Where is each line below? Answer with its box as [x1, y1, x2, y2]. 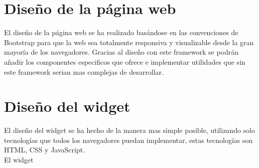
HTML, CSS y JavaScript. [4, 144, 85, 155]
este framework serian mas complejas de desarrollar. [4, 66, 164, 77]
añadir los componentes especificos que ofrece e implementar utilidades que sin [4, 56, 245, 67]
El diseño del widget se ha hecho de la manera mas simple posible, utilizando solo [4, 125, 255, 135]
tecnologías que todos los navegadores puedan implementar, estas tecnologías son [4, 134, 253, 145]
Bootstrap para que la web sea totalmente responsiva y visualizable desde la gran [4, 37, 254, 47]
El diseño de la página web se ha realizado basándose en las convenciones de [4, 27, 238, 38]
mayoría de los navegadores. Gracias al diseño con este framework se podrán [4, 47, 239, 57]
